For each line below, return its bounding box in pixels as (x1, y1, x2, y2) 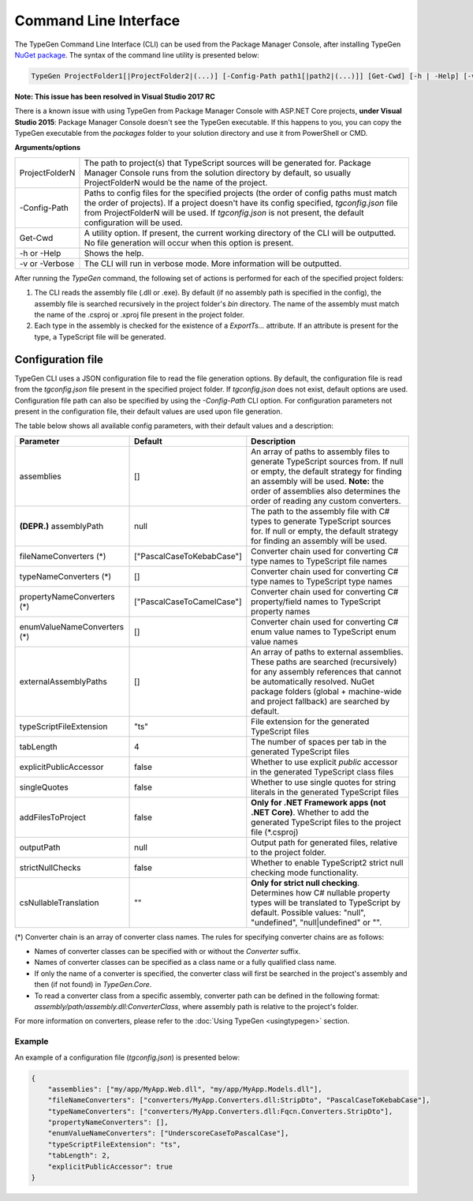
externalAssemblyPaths (19, 676, 108, 687)
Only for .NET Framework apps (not (251, 797, 386, 808)
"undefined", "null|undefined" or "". (251, 917, 382, 928)
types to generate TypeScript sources (251, 516, 392, 527)
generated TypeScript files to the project (251, 816, 401, 828)
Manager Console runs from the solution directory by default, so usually (84, 167, 352, 178)
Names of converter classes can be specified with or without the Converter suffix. (34, 947, 301, 956)
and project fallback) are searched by (251, 696, 390, 707)
